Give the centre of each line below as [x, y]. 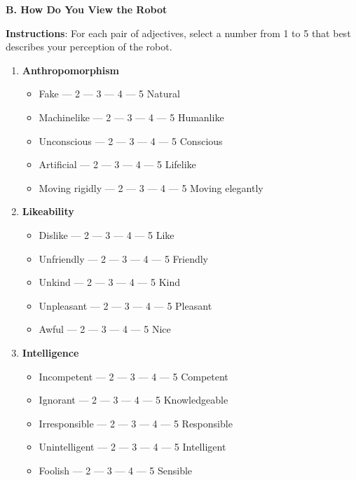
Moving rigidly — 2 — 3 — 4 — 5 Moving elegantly [151, 187]
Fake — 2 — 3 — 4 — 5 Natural [109, 94]
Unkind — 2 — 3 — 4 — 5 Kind [110, 282]
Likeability [48, 211]
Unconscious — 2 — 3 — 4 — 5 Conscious [131, 140]
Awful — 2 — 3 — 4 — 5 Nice [105, 329]
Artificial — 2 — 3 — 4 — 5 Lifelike [117, 164]
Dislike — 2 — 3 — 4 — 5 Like [107, 234]
